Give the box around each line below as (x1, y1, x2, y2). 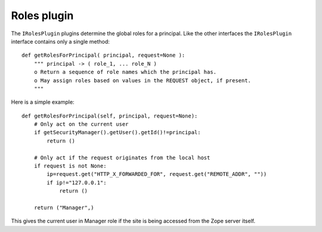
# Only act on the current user (33, 121, 129, 128)
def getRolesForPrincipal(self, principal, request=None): (21, 112, 198, 119)
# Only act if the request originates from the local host (33, 154, 210, 161)
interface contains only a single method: (11, 38, 110, 45)
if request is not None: (33, 163, 107, 169)
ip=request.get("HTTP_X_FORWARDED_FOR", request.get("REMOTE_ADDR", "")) (47, 171, 267, 178)
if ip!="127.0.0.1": (47, 179, 107, 186)
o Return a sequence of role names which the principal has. (33, 69, 217, 76)
